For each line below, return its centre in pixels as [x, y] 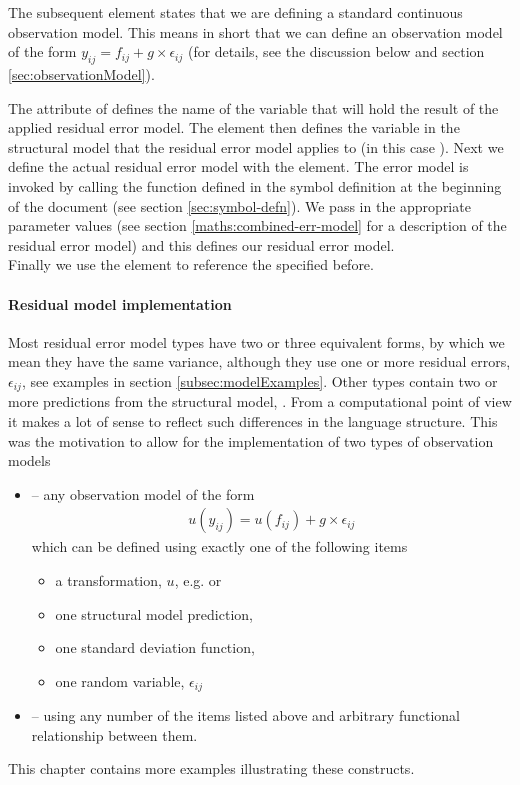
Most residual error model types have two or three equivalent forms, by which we [256, 341]
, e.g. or [198, 579]
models [29, 460]
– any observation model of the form [143, 493]
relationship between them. [114, 734]
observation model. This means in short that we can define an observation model [255, 31]
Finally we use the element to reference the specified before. [191, 264]
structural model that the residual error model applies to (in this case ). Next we [256, 146]
